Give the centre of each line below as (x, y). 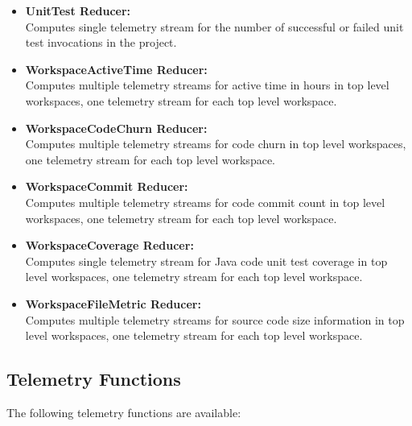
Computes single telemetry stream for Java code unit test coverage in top (206, 261)
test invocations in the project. (101, 42)
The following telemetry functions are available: (124, 412)
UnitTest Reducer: (78, 10)
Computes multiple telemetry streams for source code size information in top (215, 319)
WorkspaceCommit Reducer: (107, 186)
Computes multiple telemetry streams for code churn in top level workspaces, (216, 144)
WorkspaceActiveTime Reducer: (116, 69)
